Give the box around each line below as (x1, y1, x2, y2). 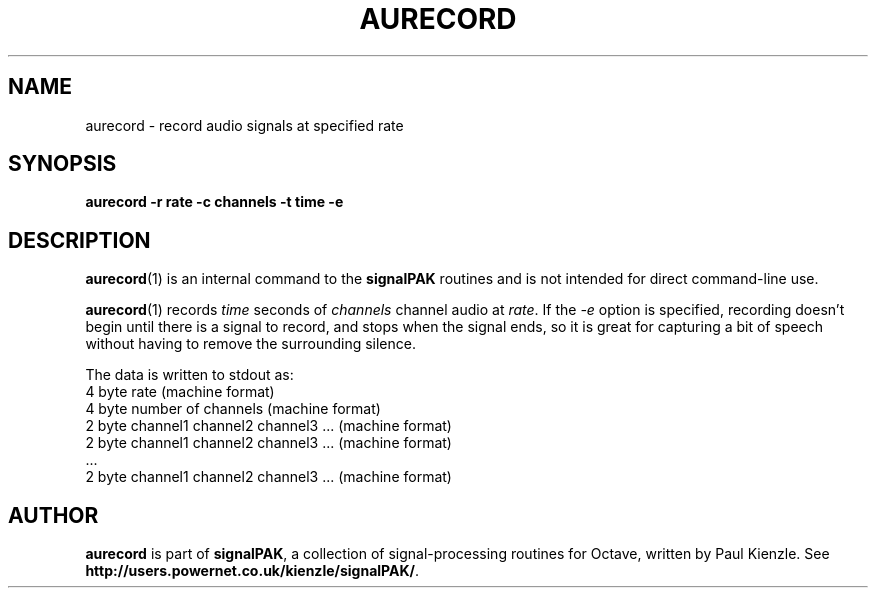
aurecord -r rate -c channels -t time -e (85, 193, 344, 211)
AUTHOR (8, 502, 99, 528)
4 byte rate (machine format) (85, 383, 275, 401)
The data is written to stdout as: (85, 366, 294, 384)
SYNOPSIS (8, 151, 117, 177)
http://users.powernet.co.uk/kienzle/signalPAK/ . (85, 562, 419, 580)
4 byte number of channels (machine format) (85, 400, 381, 418)
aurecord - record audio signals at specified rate (85, 116, 404, 134)
